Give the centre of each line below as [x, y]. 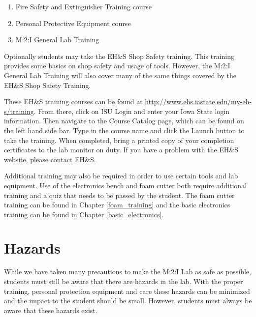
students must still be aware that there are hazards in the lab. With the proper [124, 281]
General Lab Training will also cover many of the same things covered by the [120, 75]
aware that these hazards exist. [51, 310]
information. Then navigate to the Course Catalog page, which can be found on [124, 121]
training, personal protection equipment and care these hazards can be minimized [127, 291]
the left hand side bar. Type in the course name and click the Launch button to [124, 130]
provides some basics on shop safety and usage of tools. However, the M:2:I [117, 66]
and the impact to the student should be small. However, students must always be [128, 301]
